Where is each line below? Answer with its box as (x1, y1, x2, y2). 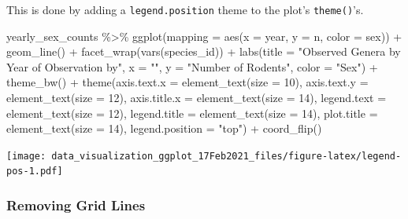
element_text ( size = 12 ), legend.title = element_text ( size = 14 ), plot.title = (6, 104, 378, 121)
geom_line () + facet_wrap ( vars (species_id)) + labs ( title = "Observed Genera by (6, 43, 401, 60)
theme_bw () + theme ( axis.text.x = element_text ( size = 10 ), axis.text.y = (6, 74, 369, 90)
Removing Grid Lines (6, 195, 146, 215)
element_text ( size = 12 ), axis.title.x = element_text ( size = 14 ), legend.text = (6, 89, 387, 106)
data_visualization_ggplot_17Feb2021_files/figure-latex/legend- (51, 150, 402, 162)
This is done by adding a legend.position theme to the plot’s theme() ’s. (6, 2, 364, 17)
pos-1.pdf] (6, 166, 63, 177)
